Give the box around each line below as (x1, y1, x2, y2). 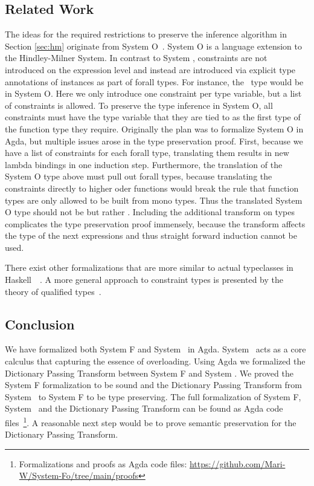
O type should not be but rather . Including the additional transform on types (5, 206, 295, 218)
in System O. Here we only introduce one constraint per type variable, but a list (5, 87, 302, 100)
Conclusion (5, 314, 75, 333)
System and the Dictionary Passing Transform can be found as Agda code (5, 402, 283, 415)
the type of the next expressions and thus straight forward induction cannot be (5, 229, 297, 242)
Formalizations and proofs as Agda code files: (19, 457, 187, 470)
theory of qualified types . (5, 285, 101, 297)
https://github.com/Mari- (189, 457, 286, 470)
